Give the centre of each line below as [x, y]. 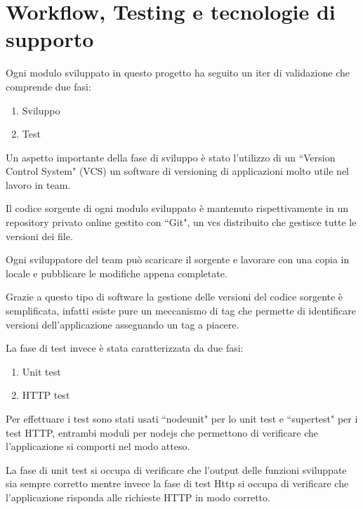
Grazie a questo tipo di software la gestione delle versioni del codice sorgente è [174, 297]
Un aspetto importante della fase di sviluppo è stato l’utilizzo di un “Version [171, 157]
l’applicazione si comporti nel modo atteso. [98, 446]
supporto [50, 39]
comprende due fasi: [48, 86]
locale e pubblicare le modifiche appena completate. [117, 273]
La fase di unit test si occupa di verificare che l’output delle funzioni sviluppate [176, 469]
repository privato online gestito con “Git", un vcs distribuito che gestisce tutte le [181, 222]
